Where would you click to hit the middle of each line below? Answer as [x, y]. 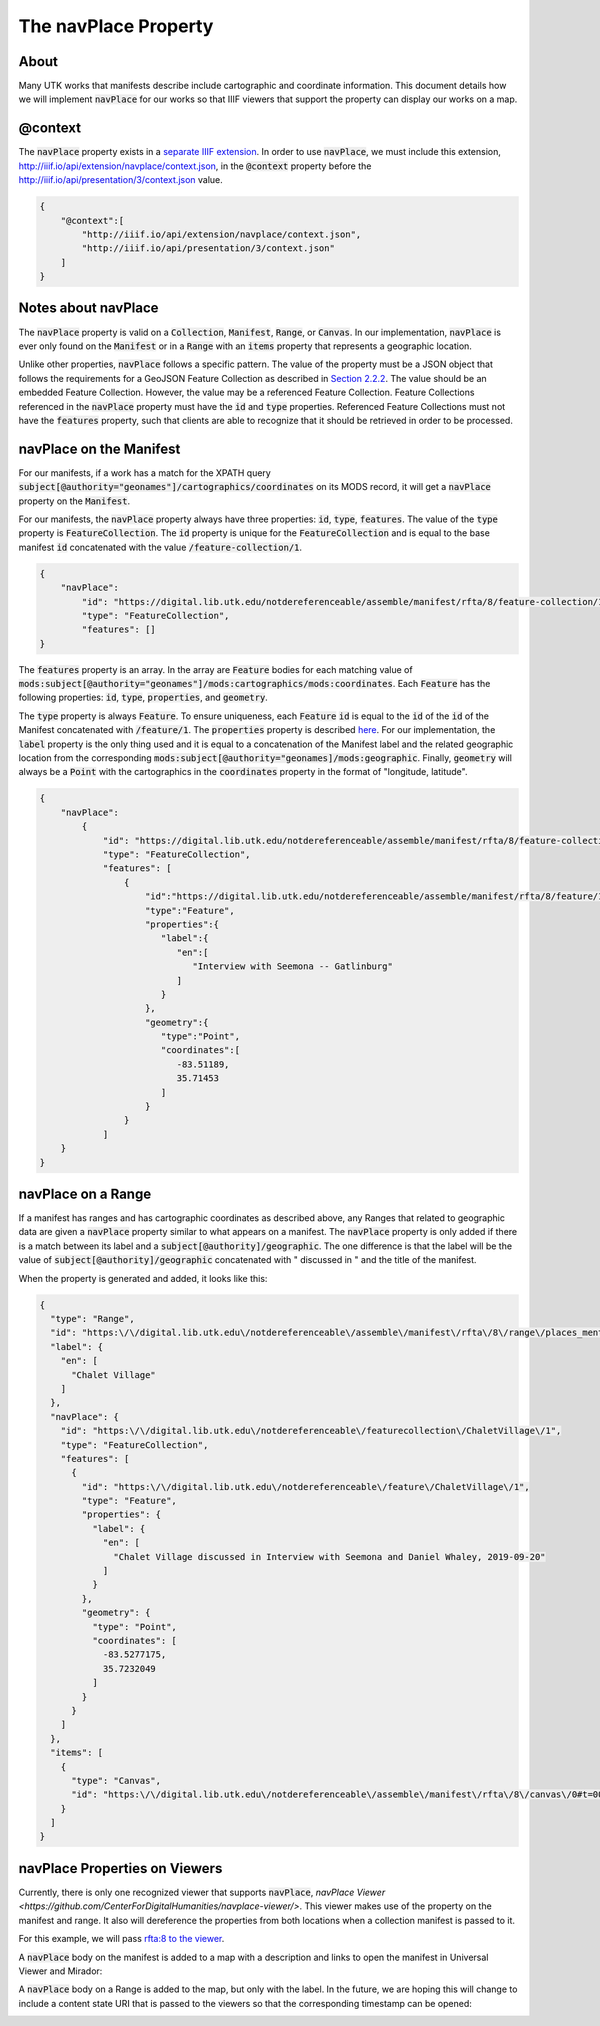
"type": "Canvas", [116, 1780]
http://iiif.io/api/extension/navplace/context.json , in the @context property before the [195, 166]
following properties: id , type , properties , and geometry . [143, 697]
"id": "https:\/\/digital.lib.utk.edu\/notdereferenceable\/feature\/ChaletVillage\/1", [305, 1486]
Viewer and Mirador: [60, 1971]
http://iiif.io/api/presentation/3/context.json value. [121, 180]
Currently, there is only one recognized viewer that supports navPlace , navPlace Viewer [202, 1892]
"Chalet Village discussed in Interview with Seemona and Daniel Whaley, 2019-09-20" [329, 1556]
